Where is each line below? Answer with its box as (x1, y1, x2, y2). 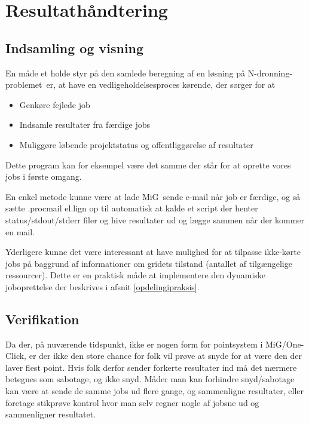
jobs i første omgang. (5, 170, 82, 183)
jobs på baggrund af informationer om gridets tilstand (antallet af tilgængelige (5, 257, 292, 269)
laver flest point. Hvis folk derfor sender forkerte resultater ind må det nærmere (5, 361, 297, 373)
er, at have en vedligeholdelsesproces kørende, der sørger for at (46, 78, 276, 91)
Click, (5, 349, 26, 362)
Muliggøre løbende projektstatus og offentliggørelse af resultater (19, 138, 253, 150)
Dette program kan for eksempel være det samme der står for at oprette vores (5, 158, 291, 171)
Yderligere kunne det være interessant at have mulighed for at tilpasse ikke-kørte (5, 245, 301, 258)
